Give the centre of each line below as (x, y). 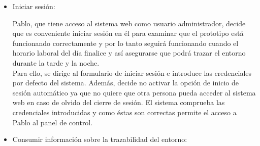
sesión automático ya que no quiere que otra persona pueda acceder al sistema (134, 92)
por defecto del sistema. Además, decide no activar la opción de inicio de (125, 83)
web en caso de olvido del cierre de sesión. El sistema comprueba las (119, 102)
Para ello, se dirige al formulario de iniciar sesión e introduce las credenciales (132, 72)
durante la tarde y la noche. (56, 62)
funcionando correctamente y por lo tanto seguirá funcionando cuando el (125, 43)
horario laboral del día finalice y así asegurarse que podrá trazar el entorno (129, 53)
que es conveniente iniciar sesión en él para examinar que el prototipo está (128, 33)
